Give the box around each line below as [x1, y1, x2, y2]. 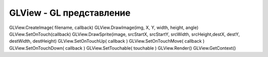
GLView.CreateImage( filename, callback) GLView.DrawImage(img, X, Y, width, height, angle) [9, 25, 199, 30]
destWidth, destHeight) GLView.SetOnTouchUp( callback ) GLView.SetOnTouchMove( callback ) [9, 38, 205, 44]
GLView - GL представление [9, 7, 131, 18]
